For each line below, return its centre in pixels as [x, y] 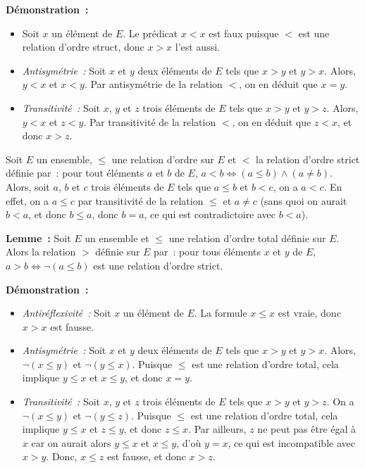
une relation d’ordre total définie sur [247, 238]
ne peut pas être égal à [307, 429]
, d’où [189, 442]
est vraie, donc [309, 313]
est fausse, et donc [147, 456]
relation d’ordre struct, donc [83, 47]
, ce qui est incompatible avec [291, 442]
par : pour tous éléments [208, 252]
